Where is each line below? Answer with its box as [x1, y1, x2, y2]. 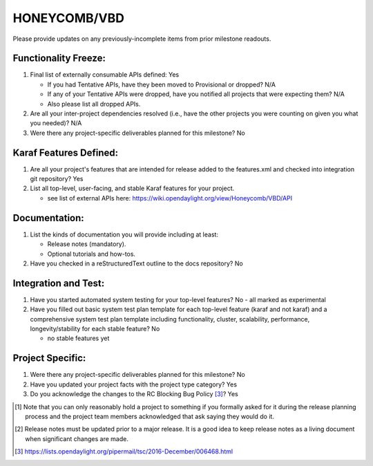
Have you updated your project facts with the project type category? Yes [30, 380, 238, 389]
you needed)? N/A [30, 119, 82, 127]
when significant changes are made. [25, 434, 129, 442]
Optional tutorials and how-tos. [47, 250, 136, 258]
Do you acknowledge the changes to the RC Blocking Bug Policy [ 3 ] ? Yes [30, 390, 238, 398]
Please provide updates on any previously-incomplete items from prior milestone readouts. [12, 35, 271, 43]
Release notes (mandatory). [47, 240, 126, 248]
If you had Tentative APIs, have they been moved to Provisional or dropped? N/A [47, 80, 276, 88]
